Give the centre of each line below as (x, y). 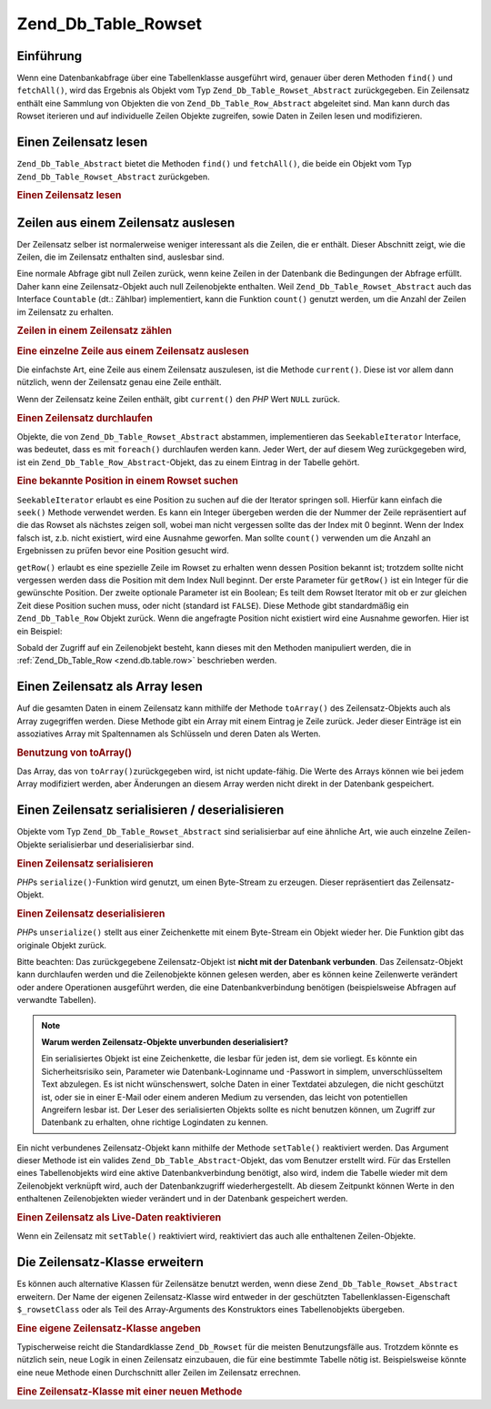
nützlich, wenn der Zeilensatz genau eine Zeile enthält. (119, 382)
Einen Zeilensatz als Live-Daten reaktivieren (119, 1218)
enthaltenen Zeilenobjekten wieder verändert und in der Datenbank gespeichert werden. (183, 1199)
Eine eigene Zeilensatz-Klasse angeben (109, 1328)
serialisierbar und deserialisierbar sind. (121, 844)
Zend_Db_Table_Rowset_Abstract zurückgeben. (114, 177)
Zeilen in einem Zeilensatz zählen (95, 330)
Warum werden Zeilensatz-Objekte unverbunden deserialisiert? (165, 1041)
